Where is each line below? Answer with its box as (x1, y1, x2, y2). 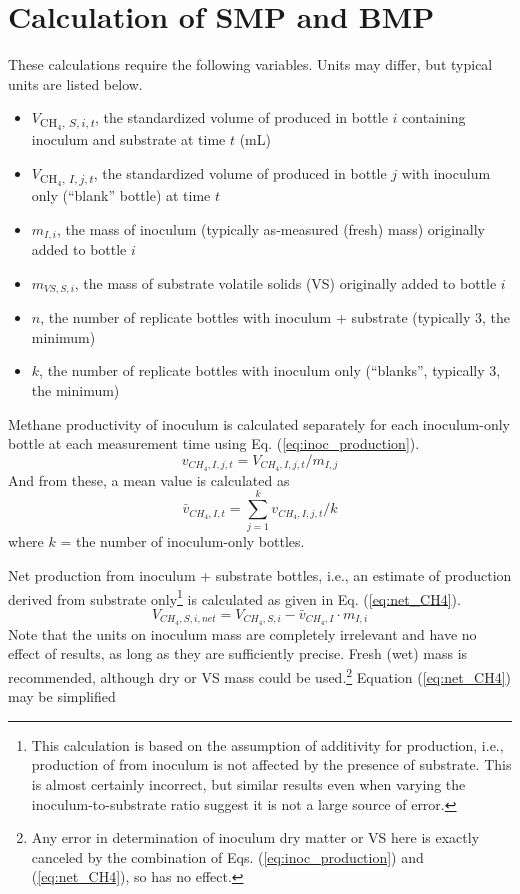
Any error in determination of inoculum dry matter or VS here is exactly (31, 827, 480, 848)
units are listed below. (8, 73, 143, 94)
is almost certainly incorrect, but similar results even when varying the (31, 773, 466, 794)
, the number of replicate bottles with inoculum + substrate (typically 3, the (40, 307, 510, 328)
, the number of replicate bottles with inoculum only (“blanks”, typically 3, (39, 360, 501, 381)
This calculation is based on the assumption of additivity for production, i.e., (31, 734, 504, 755)
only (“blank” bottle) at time (31, 185, 211, 206)
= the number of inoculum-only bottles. (60, 531, 305, 552)
